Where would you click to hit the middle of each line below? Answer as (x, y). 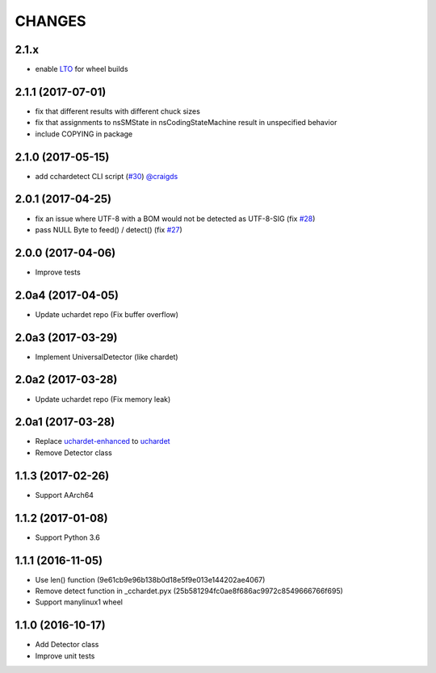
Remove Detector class (73, 453)
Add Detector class (67, 645)
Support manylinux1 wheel (79, 602)
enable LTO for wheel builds (82, 69)
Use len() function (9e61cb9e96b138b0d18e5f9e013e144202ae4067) (150, 579)
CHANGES (50, 21)
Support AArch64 (65, 495)
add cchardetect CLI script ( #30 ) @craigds (107, 176)
